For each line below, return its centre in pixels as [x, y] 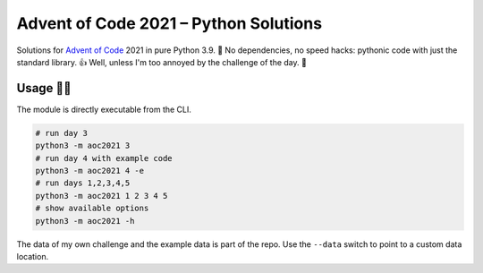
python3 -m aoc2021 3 [83, 146]
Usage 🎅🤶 [44, 88]
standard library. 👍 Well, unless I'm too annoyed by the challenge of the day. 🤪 [162, 62]
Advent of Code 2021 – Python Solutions [169, 23]
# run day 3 [62, 133]
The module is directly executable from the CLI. [104, 109]
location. [33, 256]
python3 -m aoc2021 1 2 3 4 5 [102, 196]
